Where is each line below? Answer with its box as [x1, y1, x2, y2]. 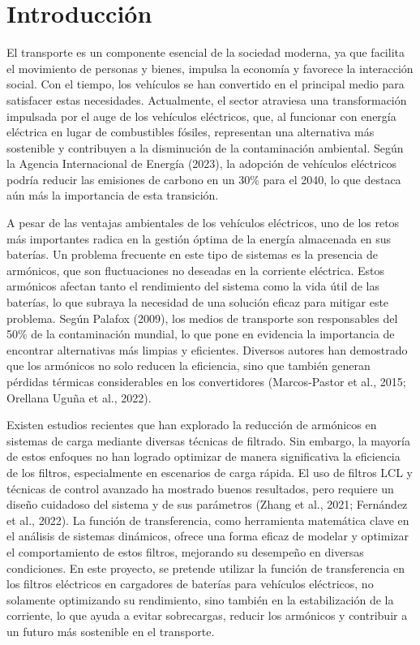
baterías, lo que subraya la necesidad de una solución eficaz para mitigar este [6, 294, 389, 311]
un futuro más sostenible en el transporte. [6, 622, 215, 639]
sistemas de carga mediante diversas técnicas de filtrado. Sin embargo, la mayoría [6, 432, 410, 449]
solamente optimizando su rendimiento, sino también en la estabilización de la [6, 591, 394, 608]
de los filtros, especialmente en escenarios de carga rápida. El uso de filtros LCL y [6, 463, 413, 480]
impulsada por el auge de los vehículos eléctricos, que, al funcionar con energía [6, 107, 396, 124]
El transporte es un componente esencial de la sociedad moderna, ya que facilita [6, 44, 405, 61]
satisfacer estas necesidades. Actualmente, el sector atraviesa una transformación [6, 91, 407, 108]
